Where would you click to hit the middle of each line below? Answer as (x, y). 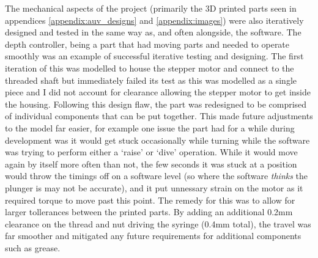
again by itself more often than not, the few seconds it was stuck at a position (151, 164)
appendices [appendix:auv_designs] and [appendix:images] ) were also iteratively (154, 20)
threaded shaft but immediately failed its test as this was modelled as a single (151, 80)
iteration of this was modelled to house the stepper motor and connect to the (150, 68)
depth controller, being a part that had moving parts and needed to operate (147, 44)
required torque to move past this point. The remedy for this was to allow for (150, 200)
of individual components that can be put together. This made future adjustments (159, 116)
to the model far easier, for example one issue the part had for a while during (150, 127)
